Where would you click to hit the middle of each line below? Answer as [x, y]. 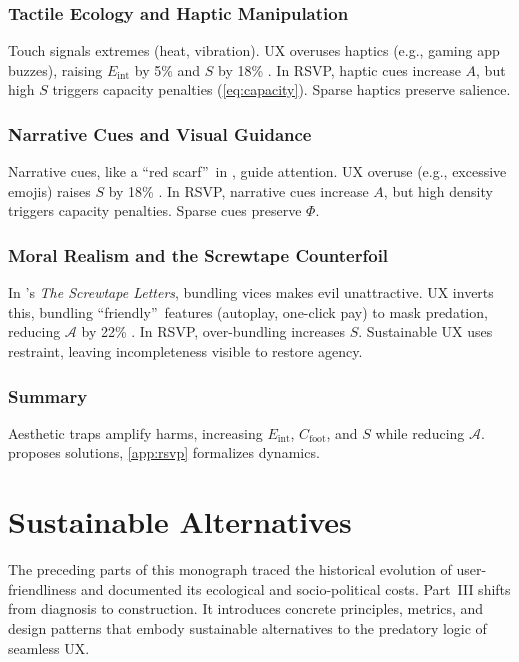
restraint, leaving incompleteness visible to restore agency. [185, 351]
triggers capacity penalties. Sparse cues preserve [155, 210]
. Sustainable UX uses [425, 331]
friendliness [42, 588]
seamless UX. [49, 647]
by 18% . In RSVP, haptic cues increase [339, 69]
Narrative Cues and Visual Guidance [160, 133]
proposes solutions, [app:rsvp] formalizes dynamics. [164, 452]
